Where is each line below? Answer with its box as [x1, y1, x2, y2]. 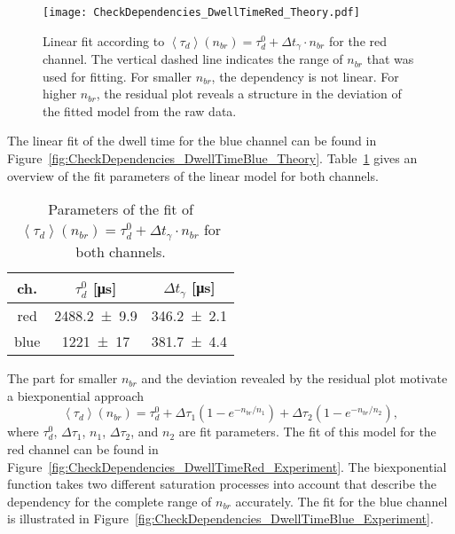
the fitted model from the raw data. [43, 101, 237, 120]
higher [43, 84, 77, 103]
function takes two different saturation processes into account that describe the [7, 475, 436, 493]
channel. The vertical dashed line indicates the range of [43, 50, 343, 68]
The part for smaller [7, 369, 118, 388]
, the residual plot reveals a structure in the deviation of [96, 84, 402, 103]
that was [366, 50, 414, 68]
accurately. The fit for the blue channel [235, 491, 448, 510]
